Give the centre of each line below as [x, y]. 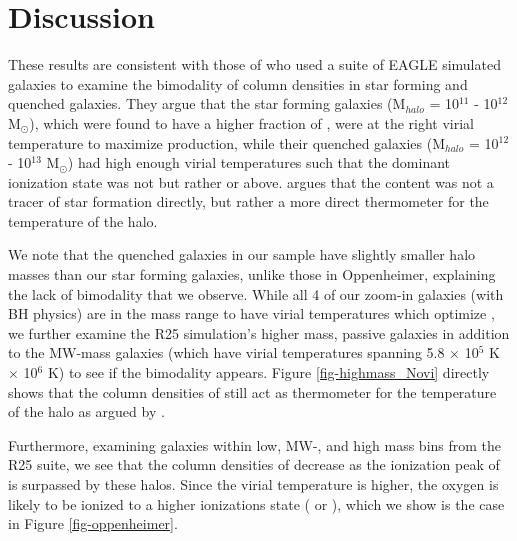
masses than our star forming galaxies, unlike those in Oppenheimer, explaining [252, 274]
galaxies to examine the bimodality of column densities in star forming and [238, 83]
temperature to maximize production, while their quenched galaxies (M [226, 142]
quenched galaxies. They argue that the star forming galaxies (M [207, 103]
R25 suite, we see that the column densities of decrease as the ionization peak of [254, 464]
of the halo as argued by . [86, 411]
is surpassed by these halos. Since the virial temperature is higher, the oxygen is [253, 484]
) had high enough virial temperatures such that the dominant [259, 162]
